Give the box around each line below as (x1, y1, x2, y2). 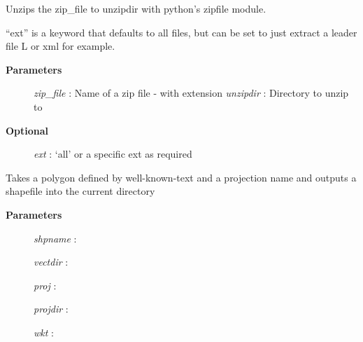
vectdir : (34, 254, 69, 269)
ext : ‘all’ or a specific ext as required (34, 146, 192, 161)
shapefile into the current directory (6, 184, 155, 198)
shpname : (34, 231, 77, 245)
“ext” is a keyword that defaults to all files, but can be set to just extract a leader (6, 25, 357, 39)
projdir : (34, 301, 69, 316)
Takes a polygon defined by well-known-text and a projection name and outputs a (6, 170, 357, 184)
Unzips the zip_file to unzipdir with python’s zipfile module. (6, 1, 266, 15)
